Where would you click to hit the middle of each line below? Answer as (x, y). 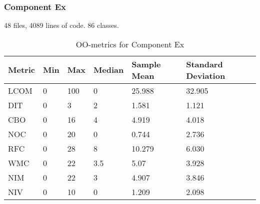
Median (108, 70)
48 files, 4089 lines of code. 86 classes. (61, 25)
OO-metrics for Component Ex (130, 44)
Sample (146, 64)
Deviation (206, 75)
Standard (204, 64)
